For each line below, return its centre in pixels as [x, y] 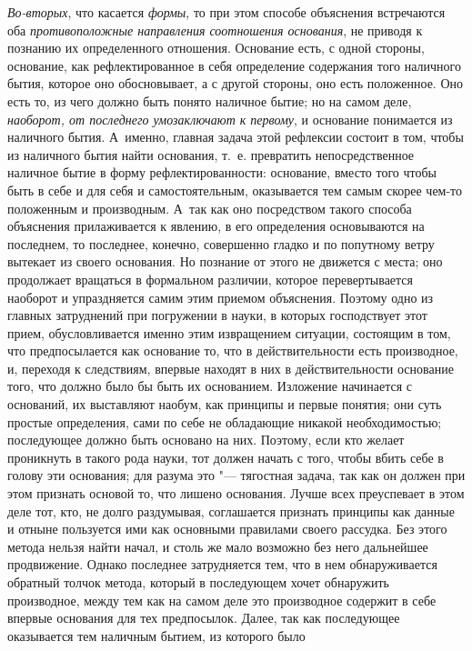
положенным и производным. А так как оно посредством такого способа [210, 208]
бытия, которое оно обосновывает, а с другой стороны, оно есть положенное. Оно [236, 83]
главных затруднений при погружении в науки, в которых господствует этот [217, 315]
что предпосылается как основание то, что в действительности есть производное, [233, 351]
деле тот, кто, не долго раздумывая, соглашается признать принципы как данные [231, 511]
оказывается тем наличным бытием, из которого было [156, 635]
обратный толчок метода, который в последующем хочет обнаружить [198, 582]
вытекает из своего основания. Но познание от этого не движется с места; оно [225, 261]
